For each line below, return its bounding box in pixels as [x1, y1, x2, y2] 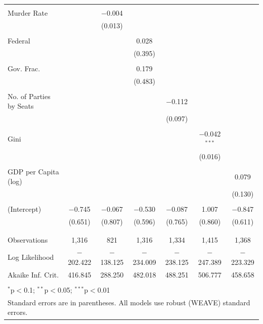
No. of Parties [8, 90, 51, 101]
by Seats [8, 101, 34, 111]
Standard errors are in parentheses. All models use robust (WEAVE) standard [8, 297, 250, 307]
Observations [8, 234, 48, 245]
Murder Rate [8, 8, 48, 18]
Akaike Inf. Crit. [8, 269, 59, 280]
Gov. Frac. [8, 63, 40, 73]
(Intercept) [8, 204, 41, 214]
